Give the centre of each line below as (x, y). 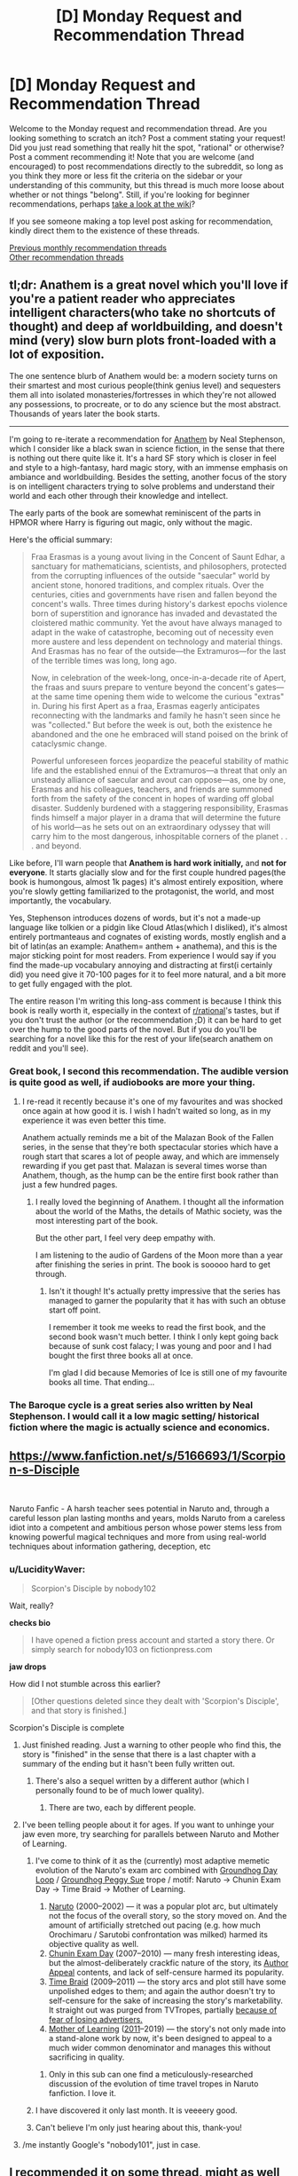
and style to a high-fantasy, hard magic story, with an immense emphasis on (149, 467)
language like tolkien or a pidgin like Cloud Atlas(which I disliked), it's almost (149, 927)
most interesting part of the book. (96, 1221)
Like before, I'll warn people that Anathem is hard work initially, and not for (148, 863)
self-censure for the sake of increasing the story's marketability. (166, 2001)
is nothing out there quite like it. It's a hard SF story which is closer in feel (143, 458)
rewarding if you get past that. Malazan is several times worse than (145, 1166)
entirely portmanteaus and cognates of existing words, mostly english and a (148, 936)
